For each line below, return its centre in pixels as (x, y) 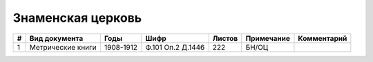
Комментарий (323, 38)
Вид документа (56, 38)
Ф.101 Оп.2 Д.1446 (175, 47)
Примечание (268, 38)
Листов (225, 38)
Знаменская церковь (77, 18)
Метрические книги (63, 47)
